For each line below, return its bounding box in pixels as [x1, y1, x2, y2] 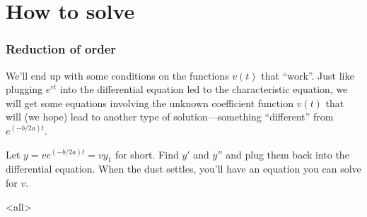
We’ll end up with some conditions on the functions [6, 68, 229, 82]
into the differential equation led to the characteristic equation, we [59, 82, 348, 97]
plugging [6, 82, 43, 97]
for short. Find [115, 147, 179, 161]
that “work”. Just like [261, 68, 354, 82]
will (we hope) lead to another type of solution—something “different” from [6, 109, 334, 124]
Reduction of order [6, 40, 117, 58]
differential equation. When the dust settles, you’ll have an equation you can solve [6, 161, 361, 176]
